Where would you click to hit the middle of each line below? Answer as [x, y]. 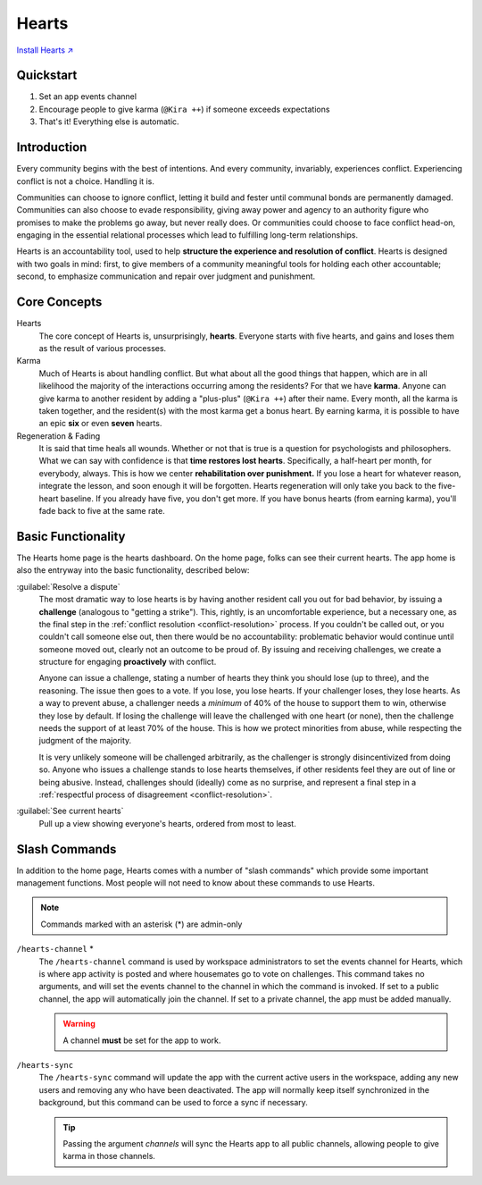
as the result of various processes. [103, 348]
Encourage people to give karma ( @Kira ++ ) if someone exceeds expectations [184, 109]
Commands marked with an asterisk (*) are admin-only [141, 924]
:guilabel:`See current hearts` [70, 811]
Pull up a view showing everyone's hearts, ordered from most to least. [167, 823]
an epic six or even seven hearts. [100, 424]
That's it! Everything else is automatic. [109, 122]
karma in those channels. [109, 1156]
